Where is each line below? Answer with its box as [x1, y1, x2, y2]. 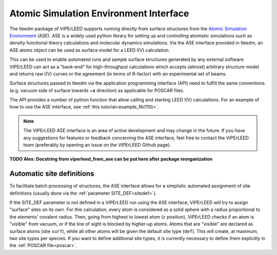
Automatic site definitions [9, 169, 94, 178]
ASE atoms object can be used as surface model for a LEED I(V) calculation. [9, 47, 170, 53]
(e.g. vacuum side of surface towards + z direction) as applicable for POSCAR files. [9, 87, 185, 93]
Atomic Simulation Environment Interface [9, 8, 189, 19]
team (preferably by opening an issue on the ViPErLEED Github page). [23, 142, 171, 148]
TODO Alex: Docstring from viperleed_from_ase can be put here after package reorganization [9, 156, 213, 162]
